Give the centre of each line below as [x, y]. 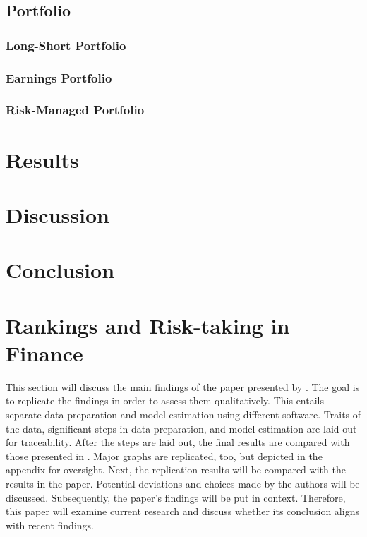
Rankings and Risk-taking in [148, 325]
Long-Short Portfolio [66, 45]
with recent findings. [50, 525]
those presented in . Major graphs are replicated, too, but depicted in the [164, 455]
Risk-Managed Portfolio [75, 110]
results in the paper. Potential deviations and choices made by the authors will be [183, 483]
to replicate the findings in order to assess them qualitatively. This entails [165, 400]
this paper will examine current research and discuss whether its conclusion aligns [182, 511]
